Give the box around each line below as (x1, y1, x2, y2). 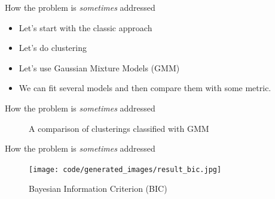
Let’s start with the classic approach (19, 21, 152, 34)
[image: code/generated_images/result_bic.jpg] (29, 165, 222, 174)
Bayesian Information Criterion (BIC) (29, 182, 167, 195)
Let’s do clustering (19, 41, 87, 54)
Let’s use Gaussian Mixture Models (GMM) (19, 61, 180, 74)
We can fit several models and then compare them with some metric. (19, 82, 271, 94)
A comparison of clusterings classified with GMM (29, 122, 209, 134)
